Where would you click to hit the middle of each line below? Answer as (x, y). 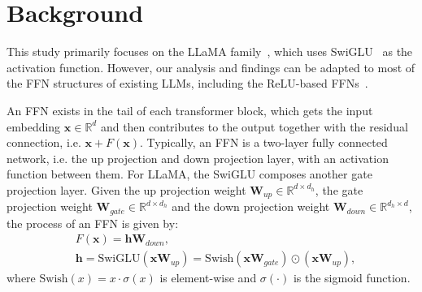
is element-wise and (208, 278)
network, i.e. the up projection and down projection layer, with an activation (198, 158)
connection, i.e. (44, 142)
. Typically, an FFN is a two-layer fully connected (264, 142)
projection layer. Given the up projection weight (126, 189)
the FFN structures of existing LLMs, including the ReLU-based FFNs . (187, 83)
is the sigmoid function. (352, 278)
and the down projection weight (251, 206)
